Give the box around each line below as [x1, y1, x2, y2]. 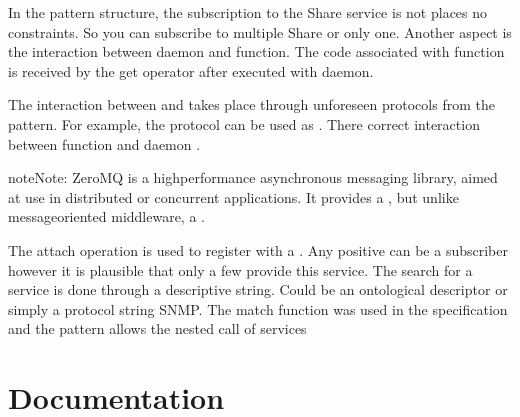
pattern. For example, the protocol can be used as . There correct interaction [8, 113, 480, 134]
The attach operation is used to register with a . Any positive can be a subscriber [8, 239, 508, 260]
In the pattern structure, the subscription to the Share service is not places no [8, 2, 488, 22]
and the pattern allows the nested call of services [8, 318, 307, 339]
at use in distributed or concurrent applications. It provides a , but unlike [8, 186, 459, 207]
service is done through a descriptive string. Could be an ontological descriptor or [8, 279, 508, 300]
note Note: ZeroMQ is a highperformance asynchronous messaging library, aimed [8, 167, 498, 188]
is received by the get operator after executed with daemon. [8, 60, 374, 81]
